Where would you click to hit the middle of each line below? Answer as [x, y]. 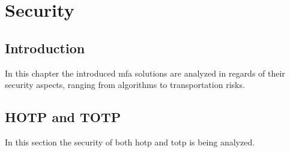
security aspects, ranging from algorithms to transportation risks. [125, 85]
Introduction [45, 48]
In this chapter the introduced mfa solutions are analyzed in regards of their [145, 73]
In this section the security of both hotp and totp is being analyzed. [130, 142]
